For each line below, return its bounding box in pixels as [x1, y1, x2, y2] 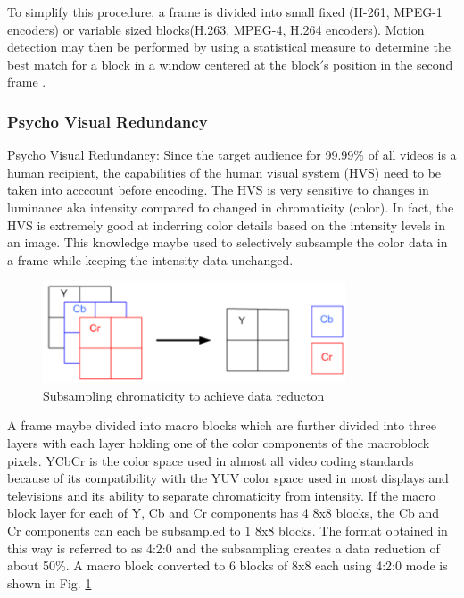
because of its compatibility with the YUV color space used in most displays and [7, 469, 449, 487]
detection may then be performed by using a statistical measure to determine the [7, 37, 452, 56]
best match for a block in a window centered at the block [7, 54, 320, 73]
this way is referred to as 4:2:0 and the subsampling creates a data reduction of [7, 538, 440, 557]
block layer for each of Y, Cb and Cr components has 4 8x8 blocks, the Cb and [7, 503, 440, 522]
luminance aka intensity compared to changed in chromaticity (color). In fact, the [7, 197, 454, 216]
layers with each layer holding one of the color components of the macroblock [7, 433, 430, 452]
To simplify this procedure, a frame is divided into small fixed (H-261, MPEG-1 [7, 3, 443, 21]
